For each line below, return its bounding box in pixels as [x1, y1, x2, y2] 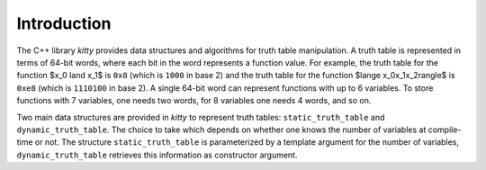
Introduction [16, 13, 112, 33]
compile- [427, 124, 462, 135]
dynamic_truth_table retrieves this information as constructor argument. [16, 149, 298, 160]
